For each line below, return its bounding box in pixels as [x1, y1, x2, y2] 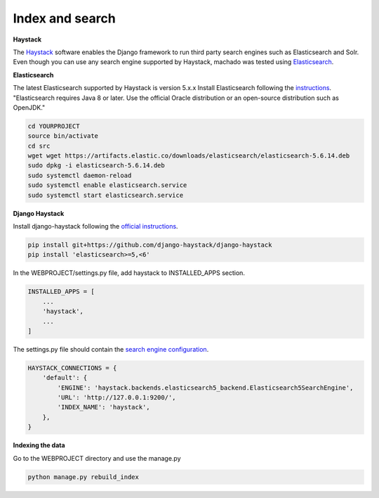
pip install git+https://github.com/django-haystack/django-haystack [27, 241, 272, 249]
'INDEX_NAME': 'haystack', [57, 403, 150, 411]
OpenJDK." [13, 103, 46, 112]
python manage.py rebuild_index [27, 473, 140, 481]
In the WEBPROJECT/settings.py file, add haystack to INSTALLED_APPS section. [13, 269, 246, 277]
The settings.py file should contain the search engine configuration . [13, 345, 209, 353]
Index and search [13, 11, 116, 26]
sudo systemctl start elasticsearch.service [27, 191, 184, 199]
